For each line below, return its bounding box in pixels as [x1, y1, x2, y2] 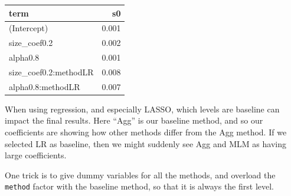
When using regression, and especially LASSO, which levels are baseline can [5, 102, 280, 115]
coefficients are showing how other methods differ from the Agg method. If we [5, 126, 287, 138]
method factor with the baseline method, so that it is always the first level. [5, 180, 274, 192]
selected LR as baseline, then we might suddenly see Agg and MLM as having [5, 137, 286, 150]
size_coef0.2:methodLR [9, 65, 94, 78]
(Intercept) [9, 22, 48, 34]
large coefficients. [5, 149, 67, 161]
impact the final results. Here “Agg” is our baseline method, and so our [5, 114, 263, 127]
